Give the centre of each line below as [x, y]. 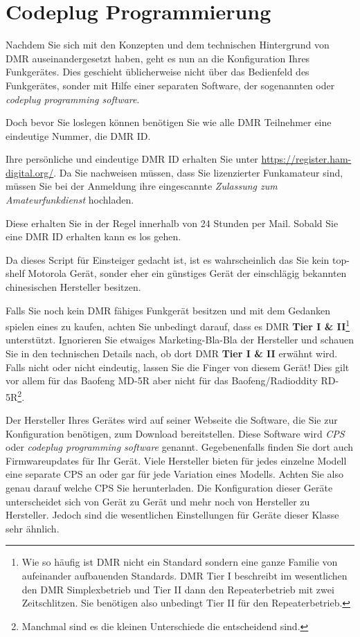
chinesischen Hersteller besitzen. [73, 287]
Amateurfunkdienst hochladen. [70, 200]
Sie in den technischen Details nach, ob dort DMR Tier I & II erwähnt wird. [172, 353]
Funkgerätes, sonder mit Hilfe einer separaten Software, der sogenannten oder [170, 85]
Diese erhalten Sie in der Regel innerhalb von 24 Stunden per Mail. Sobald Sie [172, 223]
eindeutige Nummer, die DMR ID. [78, 135]
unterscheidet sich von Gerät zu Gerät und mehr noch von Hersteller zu [158, 501]
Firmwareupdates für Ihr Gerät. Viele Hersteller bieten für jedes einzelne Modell [176, 460]
